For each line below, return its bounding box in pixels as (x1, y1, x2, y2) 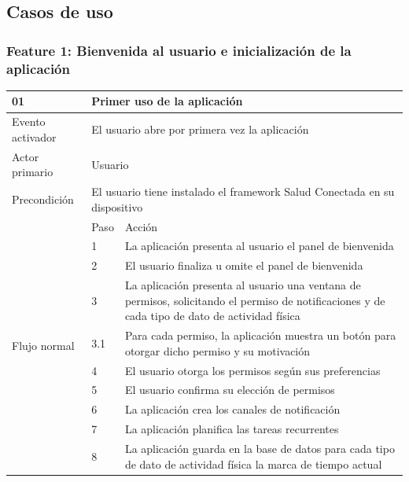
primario (12, 164, 53, 180)
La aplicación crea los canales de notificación (124, 401, 341, 418)
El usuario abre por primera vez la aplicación (91, 121, 309, 138)
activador (12, 128, 57, 145)
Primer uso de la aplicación (91, 93, 243, 109)
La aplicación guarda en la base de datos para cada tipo (124, 440, 395, 456)
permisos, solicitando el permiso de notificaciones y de (124, 292, 385, 308)
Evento (12, 113, 46, 130)
